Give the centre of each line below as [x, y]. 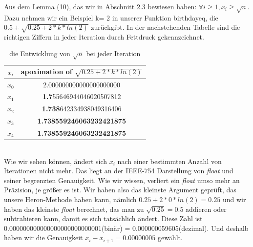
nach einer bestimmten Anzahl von [169, 161]
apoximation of [46, 72]
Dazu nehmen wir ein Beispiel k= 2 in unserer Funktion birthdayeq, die [111, 17]
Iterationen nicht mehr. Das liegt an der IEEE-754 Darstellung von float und [119, 171]
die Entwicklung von [40, 53]
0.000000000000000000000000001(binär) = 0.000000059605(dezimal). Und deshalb [126, 228]
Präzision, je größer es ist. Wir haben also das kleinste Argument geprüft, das [120, 190]
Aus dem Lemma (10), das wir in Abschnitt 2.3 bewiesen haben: [100, 6]
